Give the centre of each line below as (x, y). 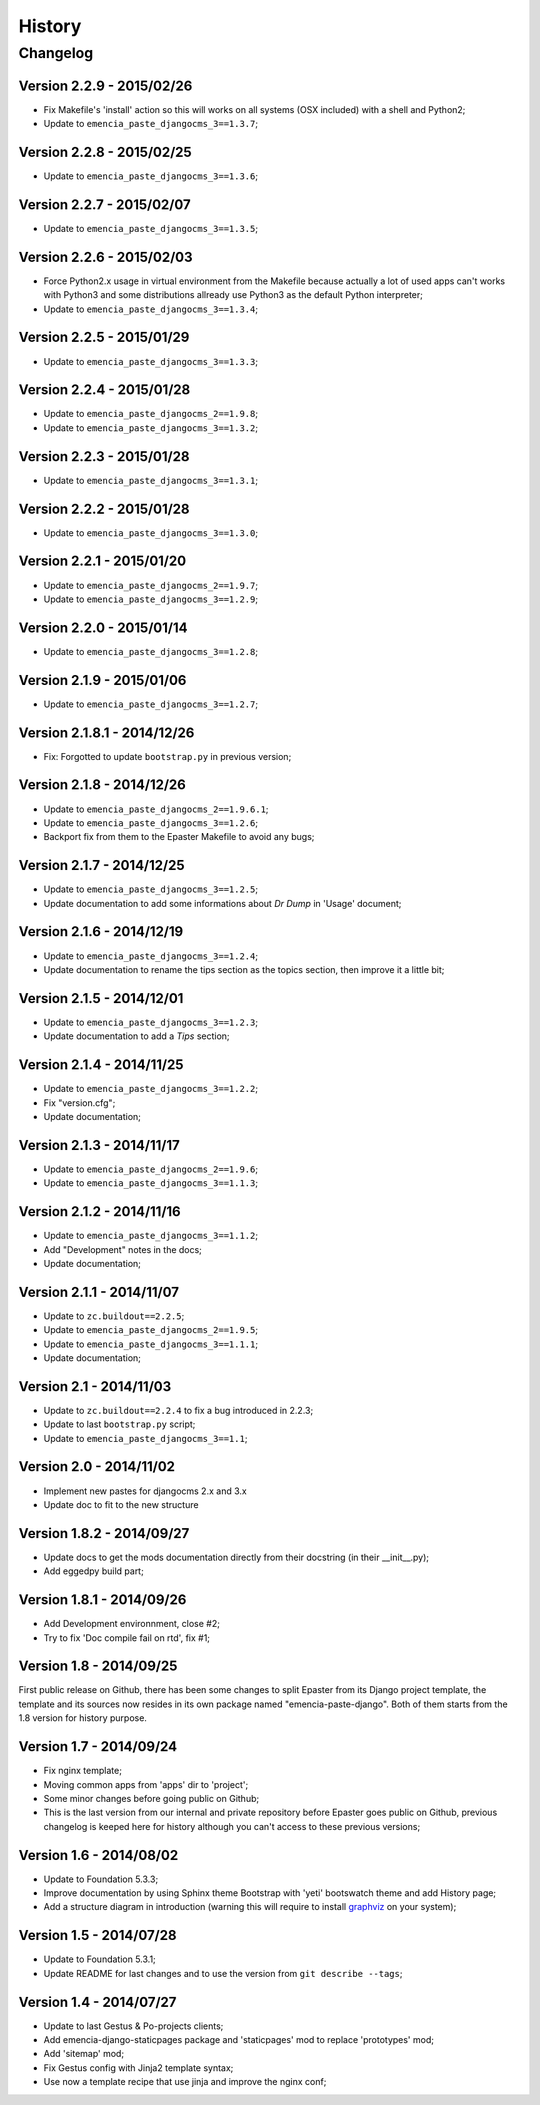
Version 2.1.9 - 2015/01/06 (102, 680)
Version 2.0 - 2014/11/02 (96, 1466)
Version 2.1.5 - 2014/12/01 (101, 998)
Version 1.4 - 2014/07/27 (97, 2001)
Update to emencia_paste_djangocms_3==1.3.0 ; (151, 532)
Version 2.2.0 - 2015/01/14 (103, 627)
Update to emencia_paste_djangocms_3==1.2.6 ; (151, 822)
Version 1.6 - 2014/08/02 (98, 1855)
